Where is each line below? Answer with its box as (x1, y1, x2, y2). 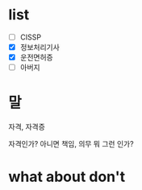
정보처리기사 (19, 43, 61, 52)
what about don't (8, 167, 126, 186)
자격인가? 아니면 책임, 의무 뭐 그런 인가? (8, 139, 135, 149)
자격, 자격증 (8, 122, 46, 132)
